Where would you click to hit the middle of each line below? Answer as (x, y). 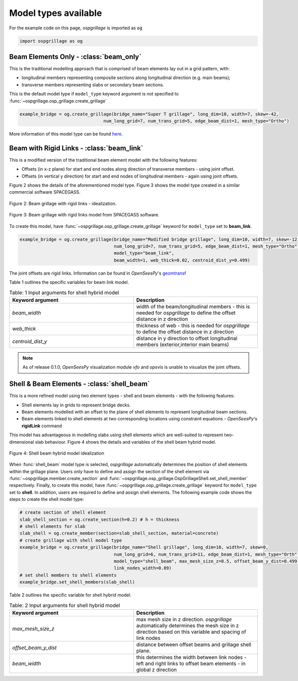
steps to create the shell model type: (47, 499)
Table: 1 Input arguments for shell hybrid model (64, 292)
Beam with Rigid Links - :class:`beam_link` (76, 148)
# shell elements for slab (52, 527)
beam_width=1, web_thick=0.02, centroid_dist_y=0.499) (182, 260)
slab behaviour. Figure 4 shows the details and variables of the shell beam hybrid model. (126, 442)
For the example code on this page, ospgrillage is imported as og (76, 28)
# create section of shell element (63, 513)
